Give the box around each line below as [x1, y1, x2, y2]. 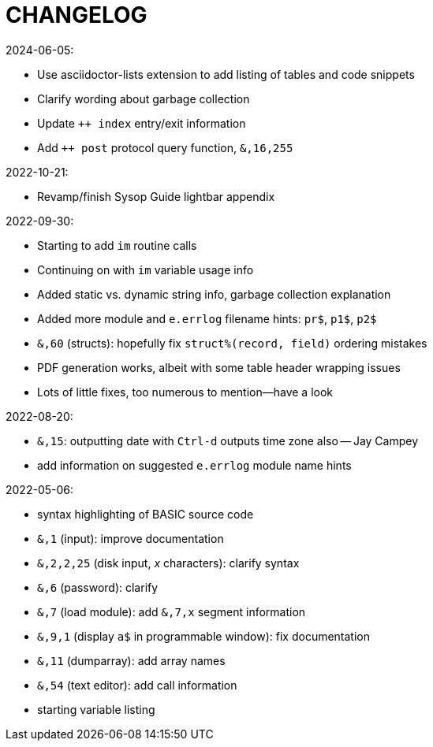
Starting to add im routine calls [37, 238, 197, 252]
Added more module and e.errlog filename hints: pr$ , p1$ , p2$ [37, 311, 377, 325]
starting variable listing [37, 702, 155, 716]
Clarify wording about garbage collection [37, 91, 250, 106]
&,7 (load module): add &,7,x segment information [37, 604, 306, 619]
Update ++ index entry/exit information [37, 116, 246, 130]
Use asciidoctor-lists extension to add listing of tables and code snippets [37, 67, 415, 81]
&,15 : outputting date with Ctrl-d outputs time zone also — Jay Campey [37, 433, 419, 448]
